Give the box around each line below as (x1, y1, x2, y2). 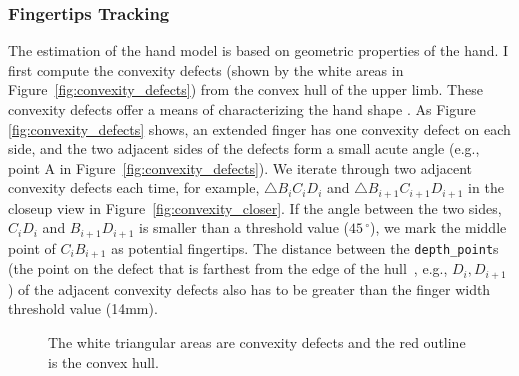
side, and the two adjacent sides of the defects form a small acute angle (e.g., (8, 138, 480, 159)
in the (468, 177, 504, 198)
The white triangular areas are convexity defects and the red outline (48, 331, 466, 352)
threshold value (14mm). (8, 298, 158, 319)
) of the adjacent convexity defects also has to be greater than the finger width (8, 278, 491, 299)
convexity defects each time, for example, (8, 177, 260, 198)
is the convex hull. (48, 351, 159, 372)
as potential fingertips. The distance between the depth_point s (111, 237, 499, 258)
